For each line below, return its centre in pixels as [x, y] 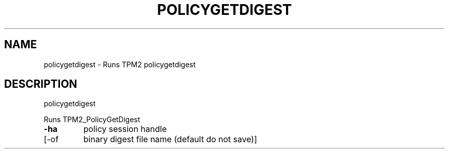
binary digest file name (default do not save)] [170, 139]
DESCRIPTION [41, 84]
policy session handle [125, 129]
